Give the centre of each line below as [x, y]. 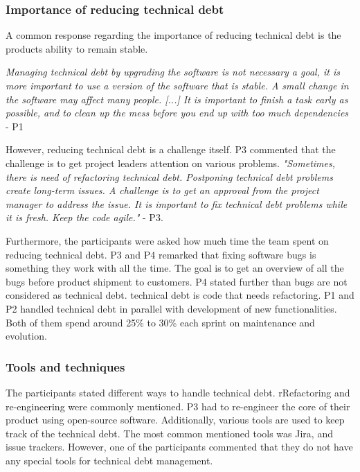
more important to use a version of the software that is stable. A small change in [177, 85]
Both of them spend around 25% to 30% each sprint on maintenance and [160, 322]
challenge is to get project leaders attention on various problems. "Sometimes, [170, 163]
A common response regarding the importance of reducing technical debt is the [173, 35]
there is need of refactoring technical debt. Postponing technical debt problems [169, 176]
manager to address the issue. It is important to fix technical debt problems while [177, 203]
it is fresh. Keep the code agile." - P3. [84, 217]
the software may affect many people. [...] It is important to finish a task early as [177, 99]
